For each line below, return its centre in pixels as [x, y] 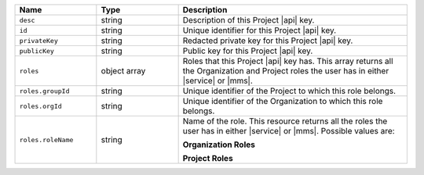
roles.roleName [46, 139]
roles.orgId [40, 106]
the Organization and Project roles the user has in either [286, 71]
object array [123, 71]
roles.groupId [44, 91]
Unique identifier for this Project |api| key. [260, 30]
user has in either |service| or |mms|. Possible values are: [289, 131]
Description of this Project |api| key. [249, 20]
